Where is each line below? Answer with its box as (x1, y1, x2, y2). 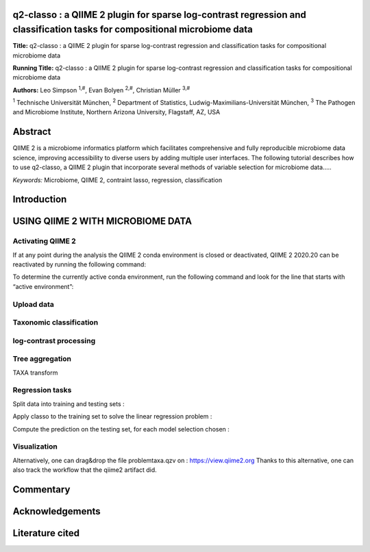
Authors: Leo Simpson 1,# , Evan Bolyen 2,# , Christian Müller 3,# (12, 85, 190, 94)
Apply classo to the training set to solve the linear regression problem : (12, 412, 212, 421)
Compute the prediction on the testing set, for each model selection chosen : (12, 425, 230, 433)
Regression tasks (12, 386, 72, 395)
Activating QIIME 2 (12, 236, 77, 246)
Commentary (12, 484, 71, 495)
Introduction (12, 194, 67, 205)
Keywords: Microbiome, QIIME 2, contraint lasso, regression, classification (12, 175, 223, 184)
